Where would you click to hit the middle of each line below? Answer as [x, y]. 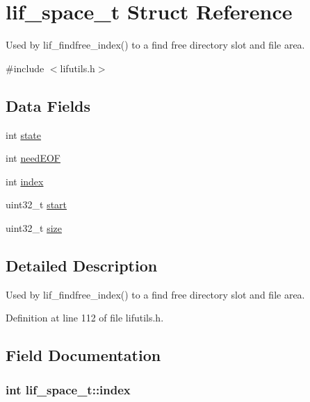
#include [25, 68]
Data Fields [48, 105]
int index [25, 181]
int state [24, 134]
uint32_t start [36, 204]
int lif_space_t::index [68, 389]
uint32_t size [34, 227]
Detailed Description [82, 265]
